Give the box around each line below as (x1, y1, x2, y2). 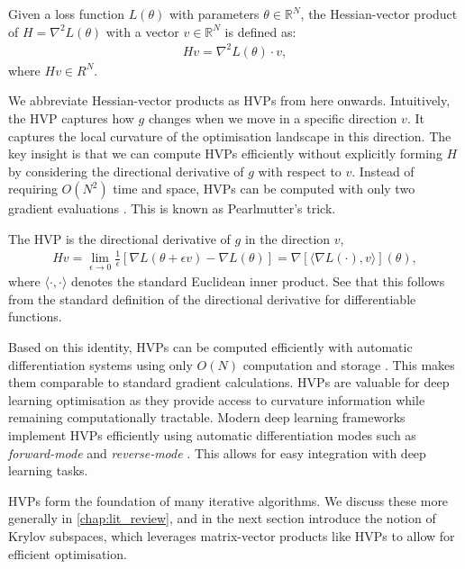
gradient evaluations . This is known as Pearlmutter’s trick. (8, 199, 336, 218)
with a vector (105, 22, 179, 41)
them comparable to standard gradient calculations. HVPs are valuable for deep (8, 373, 450, 392)
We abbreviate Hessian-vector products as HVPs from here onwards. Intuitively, (8, 91, 451, 110)
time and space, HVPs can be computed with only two (113, 179, 415, 198)
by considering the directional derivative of (8, 161, 244, 180)
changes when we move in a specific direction (148, 108, 397, 127)
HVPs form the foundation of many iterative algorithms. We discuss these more (8, 491, 449, 510)
